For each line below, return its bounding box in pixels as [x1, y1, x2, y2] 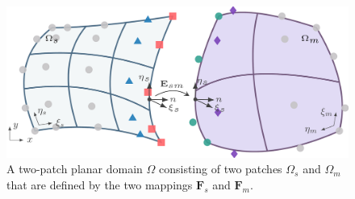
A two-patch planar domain [6, 160, 143, 177]
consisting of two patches [158, 160, 282, 177]
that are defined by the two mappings [6, 176, 193, 193]
